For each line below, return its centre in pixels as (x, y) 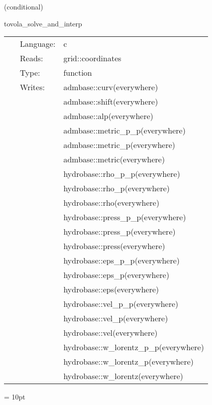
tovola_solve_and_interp (43, 23)
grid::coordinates (92, 58)
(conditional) (24, 6)
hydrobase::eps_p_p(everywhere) (122, 261)
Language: (38, 44)
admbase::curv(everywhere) (111, 87)
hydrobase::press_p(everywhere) (119, 232)
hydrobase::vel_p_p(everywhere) (121, 304)
